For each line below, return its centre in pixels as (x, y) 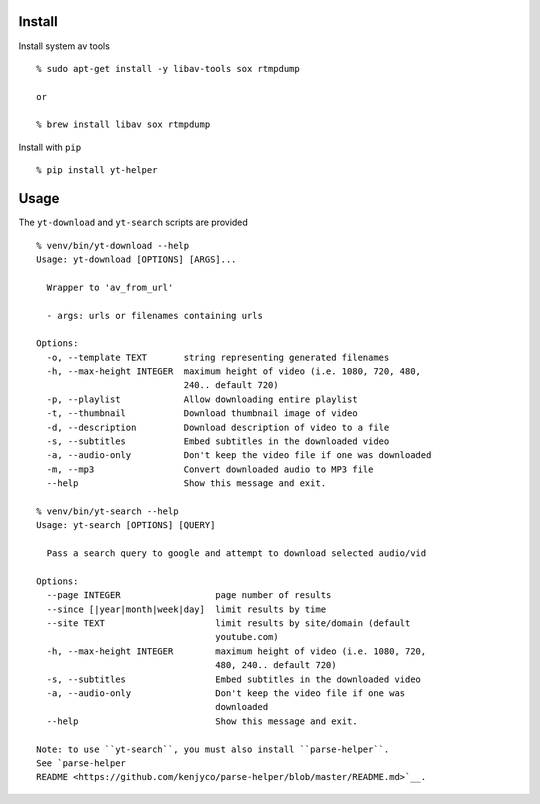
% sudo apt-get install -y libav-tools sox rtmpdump (168, 68)
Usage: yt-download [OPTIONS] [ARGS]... (136, 259)
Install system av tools (64, 46)
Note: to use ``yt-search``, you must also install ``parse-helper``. (213, 749)
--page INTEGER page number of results (189, 595)
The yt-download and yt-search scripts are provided (133, 222)
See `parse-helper (81, 763)
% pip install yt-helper (97, 170)
